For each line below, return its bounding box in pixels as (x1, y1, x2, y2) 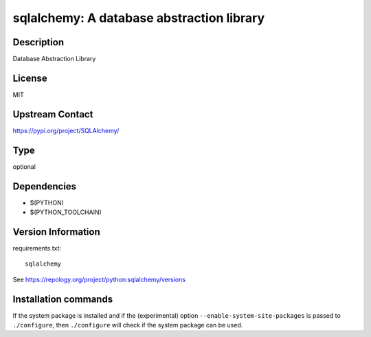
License (12, 72, 47, 84)
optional (12, 162, 36, 171)
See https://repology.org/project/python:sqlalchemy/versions (12, 275, 185, 283)
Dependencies (12, 181, 77, 192)
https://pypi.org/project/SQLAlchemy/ (12, 126, 120, 135)
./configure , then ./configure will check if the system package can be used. (12, 321, 243, 329)
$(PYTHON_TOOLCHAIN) (30, 208, 102, 216)
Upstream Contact (12, 108, 93, 120)
